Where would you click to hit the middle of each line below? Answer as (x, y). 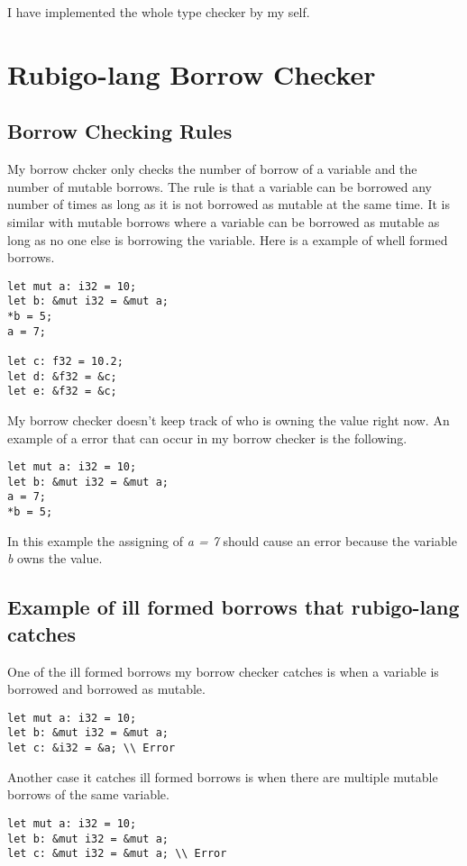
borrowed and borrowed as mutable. (106, 689)
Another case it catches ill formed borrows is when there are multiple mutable (223, 776)
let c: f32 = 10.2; (65, 362)
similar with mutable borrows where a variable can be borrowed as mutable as (224, 221)
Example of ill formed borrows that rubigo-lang (233, 607)
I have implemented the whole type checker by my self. (159, 12)
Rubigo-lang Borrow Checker (192, 73)
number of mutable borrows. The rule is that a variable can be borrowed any (220, 186)
